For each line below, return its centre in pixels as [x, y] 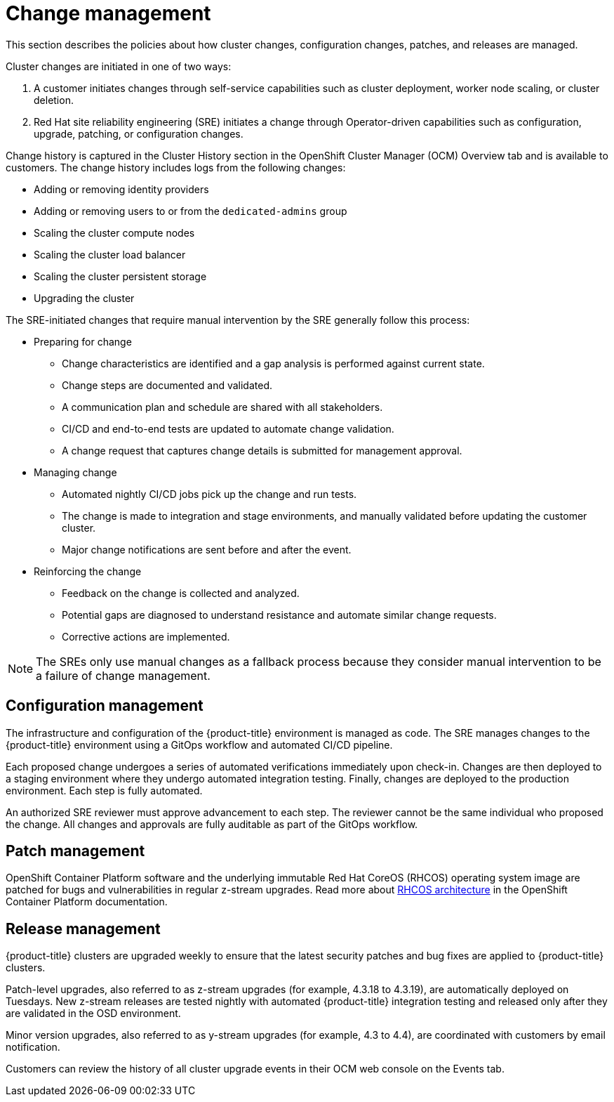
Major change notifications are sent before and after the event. [207, 549]
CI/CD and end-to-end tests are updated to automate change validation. [228, 428]
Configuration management [105, 706]
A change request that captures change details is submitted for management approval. [262, 450]
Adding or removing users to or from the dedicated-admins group [191, 211]
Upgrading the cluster [84, 298]
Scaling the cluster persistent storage [120, 276]
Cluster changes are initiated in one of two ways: [119, 66]
